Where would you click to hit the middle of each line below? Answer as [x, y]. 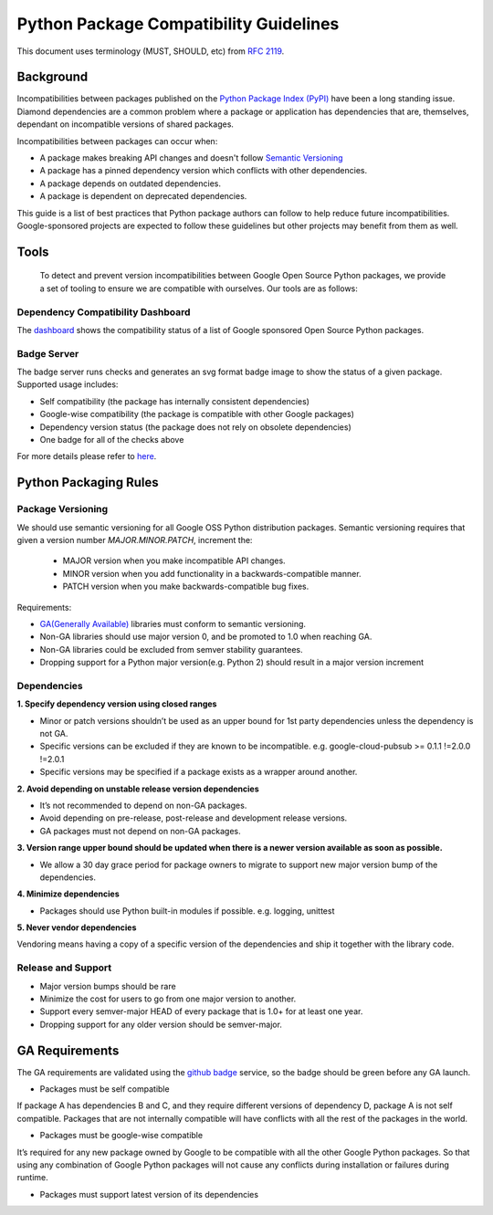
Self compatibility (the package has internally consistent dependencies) [175, 401]
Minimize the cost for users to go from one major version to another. [168, 999]
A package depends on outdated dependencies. [131, 183]
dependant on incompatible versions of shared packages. [126, 124]
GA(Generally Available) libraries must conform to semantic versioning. [173, 623]
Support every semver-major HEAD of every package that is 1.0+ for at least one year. [201, 1011]
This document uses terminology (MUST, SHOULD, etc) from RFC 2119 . [151, 51]
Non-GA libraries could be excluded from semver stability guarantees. [171, 649]
